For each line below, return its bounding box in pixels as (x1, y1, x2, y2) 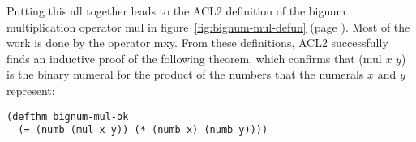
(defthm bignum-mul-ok (6, 110, 129, 123)
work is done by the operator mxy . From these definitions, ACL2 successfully (6, 34, 388, 51)
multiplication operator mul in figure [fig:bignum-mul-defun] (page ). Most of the (6, 18, 410, 35)
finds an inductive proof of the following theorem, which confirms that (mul (6, 49, 382, 67)
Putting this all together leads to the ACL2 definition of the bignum (6, 2, 346, 19)
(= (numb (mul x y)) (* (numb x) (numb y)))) (18, 124, 268, 136)
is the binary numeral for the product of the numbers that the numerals (6, 66, 364, 83)
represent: (6, 81, 55, 98)
